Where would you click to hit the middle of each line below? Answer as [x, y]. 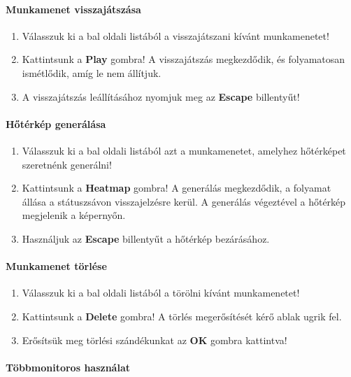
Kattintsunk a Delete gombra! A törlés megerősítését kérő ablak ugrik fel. [182, 316]
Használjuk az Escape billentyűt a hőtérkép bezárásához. [146, 238]
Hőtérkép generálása [56, 123]
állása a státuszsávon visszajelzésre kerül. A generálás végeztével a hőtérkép [184, 201]
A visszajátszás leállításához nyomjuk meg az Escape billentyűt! [161, 96]
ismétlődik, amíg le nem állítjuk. [92, 72]
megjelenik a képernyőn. [74, 215]
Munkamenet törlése [56, 266]
